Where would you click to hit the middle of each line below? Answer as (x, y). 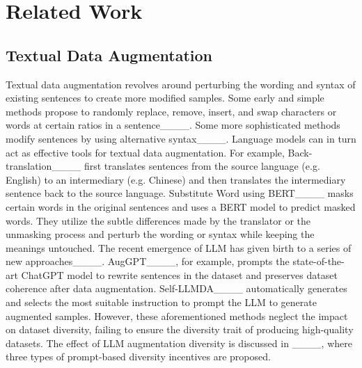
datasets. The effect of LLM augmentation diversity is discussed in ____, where (179, 343)
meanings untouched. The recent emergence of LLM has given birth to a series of (179, 247)
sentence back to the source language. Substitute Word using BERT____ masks (180, 193)
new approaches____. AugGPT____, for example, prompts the (148, 261)
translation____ (44, 166)
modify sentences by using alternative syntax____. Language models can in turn (181, 138)
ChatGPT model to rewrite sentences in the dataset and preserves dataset (179, 274)
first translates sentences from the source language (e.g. (202, 166)
